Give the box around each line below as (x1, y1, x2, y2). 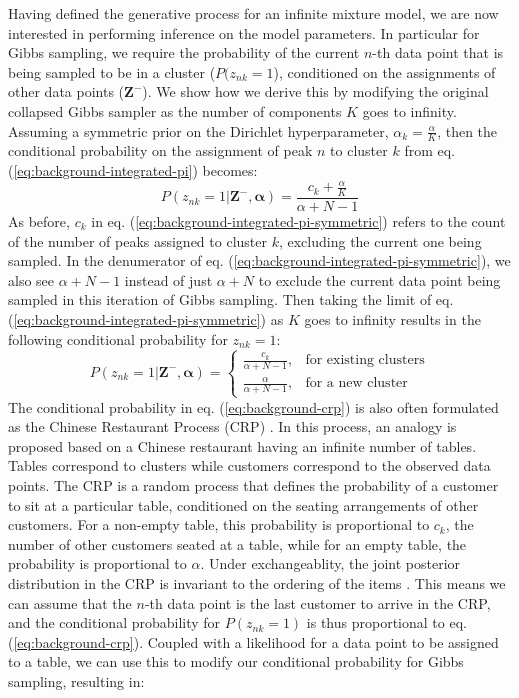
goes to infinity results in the (304, 308, 481, 329)
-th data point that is (372, 42, 504, 63)
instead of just (124, 269, 213, 290)
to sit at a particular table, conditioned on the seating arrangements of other (8, 494, 479, 515)
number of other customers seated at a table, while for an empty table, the (8, 533, 467, 554)
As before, (8, 210, 70, 231)
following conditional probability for (8, 328, 228, 349)
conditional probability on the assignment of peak (8, 140, 313, 161)
